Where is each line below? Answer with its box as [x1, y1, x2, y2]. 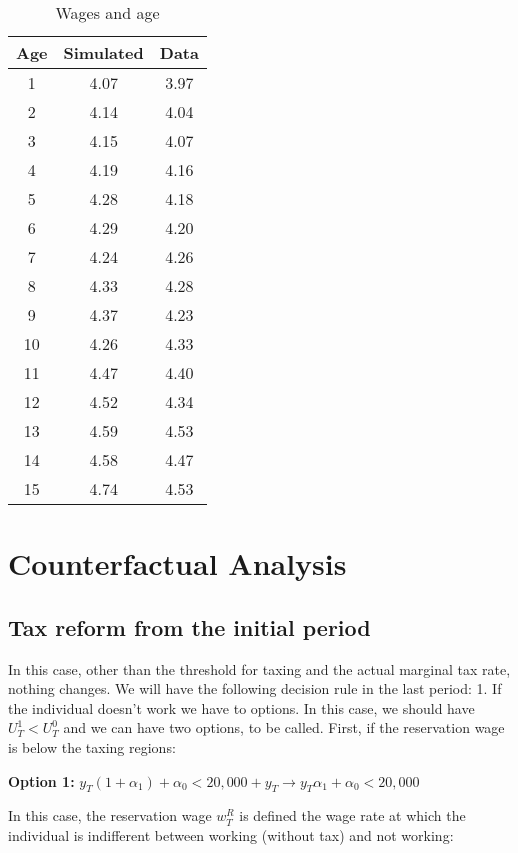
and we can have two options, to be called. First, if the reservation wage [63, 717, 505, 738]
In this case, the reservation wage [8, 805, 212, 826]
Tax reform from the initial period [8, 611, 371, 642]
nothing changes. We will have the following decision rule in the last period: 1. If [8, 678, 502, 699]
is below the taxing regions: [8, 736, 176, 757]
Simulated [63, 41, 144, 64]
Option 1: [8, 770, 75, 791]
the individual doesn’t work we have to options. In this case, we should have [8, 697, 475, 718]
